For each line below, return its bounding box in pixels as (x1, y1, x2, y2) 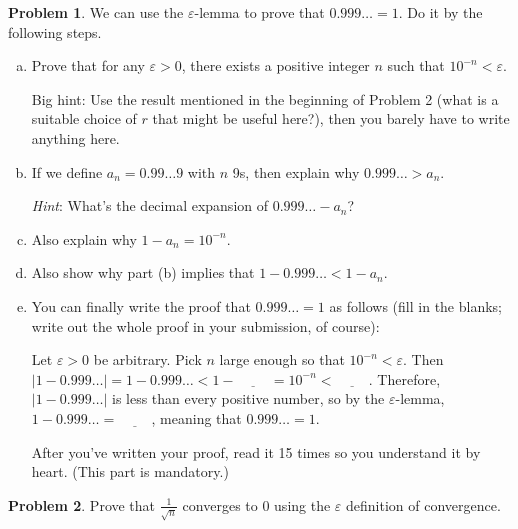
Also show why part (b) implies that (31, 262, 255, 283)
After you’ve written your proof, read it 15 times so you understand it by (31, 441, 481, 462)
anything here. (31, 127, 120, 148)
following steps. (8, 21, 102, 42)
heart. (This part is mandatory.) (31, 461, 229, 482)
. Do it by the (398, 2, 483, 22)
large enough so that (219, 349, 345, 370)
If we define (31, 161, 103, 182)
